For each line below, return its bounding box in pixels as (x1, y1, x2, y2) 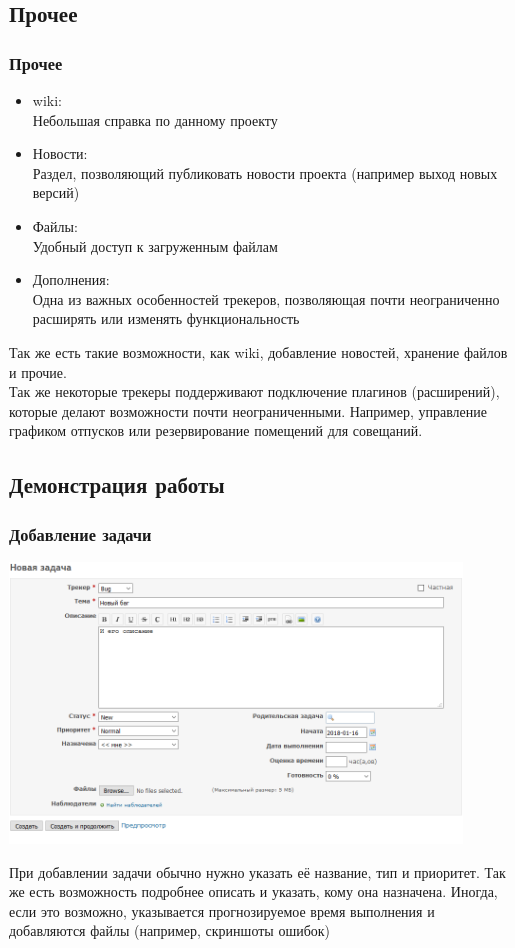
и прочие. (9, 361, 67, 382)
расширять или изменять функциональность (32, 308, 300, 329)
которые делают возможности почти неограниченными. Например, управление (9, 400, 487, 421)
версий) (32, 182, 80, 203)
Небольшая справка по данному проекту (32, 109, 278, 130)
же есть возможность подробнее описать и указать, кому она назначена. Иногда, (9, 881, 498, 902)
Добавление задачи (9, 521, 152, 546)
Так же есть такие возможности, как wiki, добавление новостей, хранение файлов (9, 341, 508, 362)
